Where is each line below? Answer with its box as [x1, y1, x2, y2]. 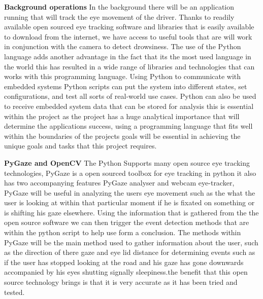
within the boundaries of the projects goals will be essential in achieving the [4, 130, 241, 141]
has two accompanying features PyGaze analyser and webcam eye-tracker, [4, 177, 235, 188]
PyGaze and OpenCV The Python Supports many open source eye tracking [4, 157, 250, 168]
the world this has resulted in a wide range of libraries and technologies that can [4, 61, 255, 71]
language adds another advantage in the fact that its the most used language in [4, 51, 251, 61]
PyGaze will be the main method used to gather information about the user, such [4, 237, 258, 247]
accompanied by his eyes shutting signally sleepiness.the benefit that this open [4, 267, 248, 277]
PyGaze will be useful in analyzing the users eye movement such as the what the [4, 187, 255, 198]
